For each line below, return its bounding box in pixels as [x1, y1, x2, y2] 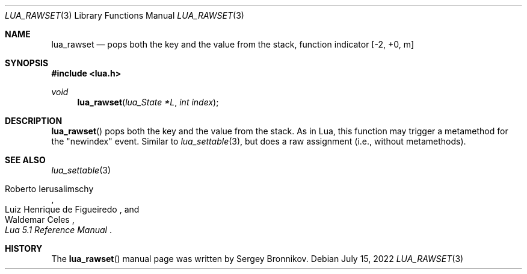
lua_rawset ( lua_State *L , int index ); [77, 97, 219, 107]
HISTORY [5, 243, 43, 254]
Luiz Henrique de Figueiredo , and [5, 204, 140, 214]
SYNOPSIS [5, 58, 49, 68]
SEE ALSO [5, 155, 46, 165]
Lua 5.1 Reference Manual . [5, 225, 112, 235]
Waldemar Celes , [5, 214, 75, 225]
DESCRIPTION [5, 116, 63, 126]
